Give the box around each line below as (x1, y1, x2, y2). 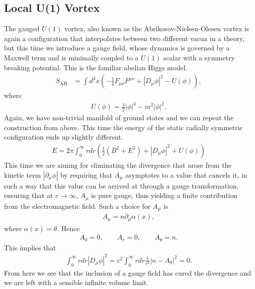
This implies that (4, 242, 56, 252)
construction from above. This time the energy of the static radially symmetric (4, 122, 243, 132)
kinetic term (4, 169, 41, 180)
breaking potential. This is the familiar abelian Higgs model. (4, 62, 188, 72)
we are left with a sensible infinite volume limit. (4, 277, 149, 288)
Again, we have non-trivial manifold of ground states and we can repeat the (4, 112, 234, 123)
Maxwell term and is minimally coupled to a (4, 52, 139, 62)
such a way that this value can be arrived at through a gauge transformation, (4, 180, 239, 191)
